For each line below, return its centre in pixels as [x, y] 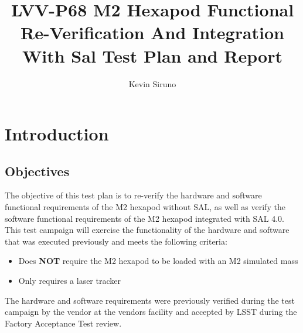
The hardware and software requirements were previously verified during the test [150, 300]
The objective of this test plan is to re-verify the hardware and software [133, 195]
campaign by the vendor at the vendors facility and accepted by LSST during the [151, 312]
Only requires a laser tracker [69, 281]
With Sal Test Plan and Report [152, 55]
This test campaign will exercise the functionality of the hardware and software [147, 230]
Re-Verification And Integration [152, 32]
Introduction [57, 134]
